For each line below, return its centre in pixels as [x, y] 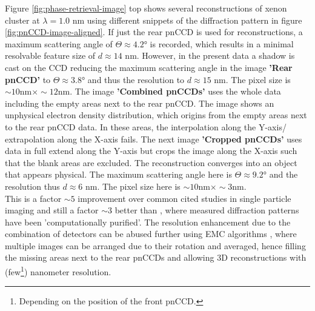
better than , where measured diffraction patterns [207, 210]
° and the [280, 174]
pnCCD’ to [28, 79]
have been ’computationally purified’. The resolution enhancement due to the [148, 222]
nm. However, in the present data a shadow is [210, 55]
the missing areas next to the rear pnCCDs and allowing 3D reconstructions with [156, 257]
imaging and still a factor [52, 210]
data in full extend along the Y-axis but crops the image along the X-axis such [151, 151]
